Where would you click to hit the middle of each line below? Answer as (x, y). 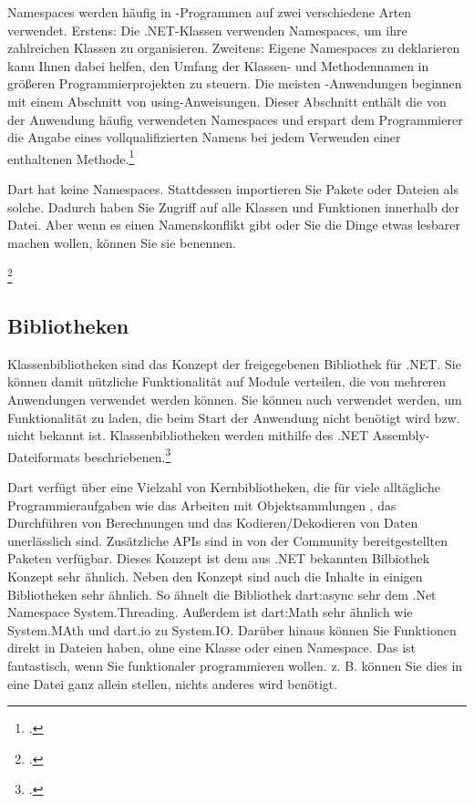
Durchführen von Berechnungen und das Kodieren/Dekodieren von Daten (213, 523)
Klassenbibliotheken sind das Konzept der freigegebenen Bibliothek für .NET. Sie (234, 363)
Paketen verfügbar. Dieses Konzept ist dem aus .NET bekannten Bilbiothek (219, 558)
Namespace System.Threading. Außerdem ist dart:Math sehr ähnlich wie (210, 612)
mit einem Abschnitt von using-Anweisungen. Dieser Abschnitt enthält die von (227, 101)
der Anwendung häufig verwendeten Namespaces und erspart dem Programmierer (235, 119)
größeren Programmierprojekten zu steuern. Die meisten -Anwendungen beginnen (235, 83)
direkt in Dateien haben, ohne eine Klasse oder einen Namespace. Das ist (212, 648)
